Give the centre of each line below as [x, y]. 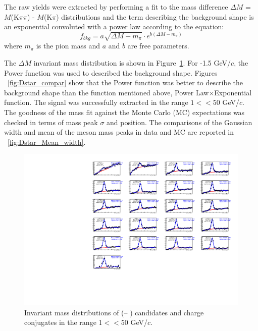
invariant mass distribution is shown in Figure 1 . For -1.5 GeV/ [132, 62]
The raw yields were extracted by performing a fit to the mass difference [116, 7]
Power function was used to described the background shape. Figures [111, 72]
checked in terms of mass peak [51, 122]
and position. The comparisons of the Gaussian [179, 122]
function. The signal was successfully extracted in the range [96, 102]
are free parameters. [158, 46]
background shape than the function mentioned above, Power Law [107, 92]
